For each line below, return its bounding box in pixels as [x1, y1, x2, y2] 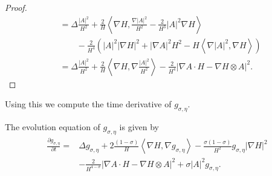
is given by [119, 121, 159, 133]
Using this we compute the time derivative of [5, 98, 172, 110]
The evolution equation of [5, 121, 100, 133]
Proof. [5, 1, 27, 13]
